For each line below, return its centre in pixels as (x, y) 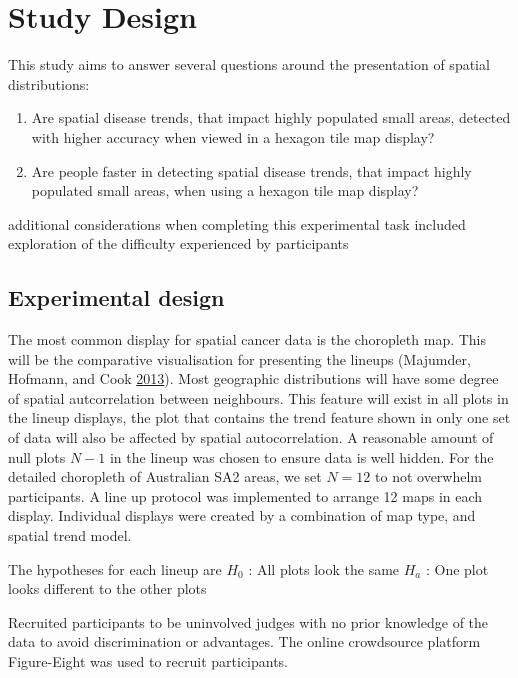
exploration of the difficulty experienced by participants (178, 243)
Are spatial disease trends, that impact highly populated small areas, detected (271, 117)
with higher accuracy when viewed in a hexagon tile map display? (233, 136)
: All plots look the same (324, 568)
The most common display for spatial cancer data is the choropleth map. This (247, 339)
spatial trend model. (70, 535)
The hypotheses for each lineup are (115, 568)
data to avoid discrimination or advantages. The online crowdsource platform (244, 641)
